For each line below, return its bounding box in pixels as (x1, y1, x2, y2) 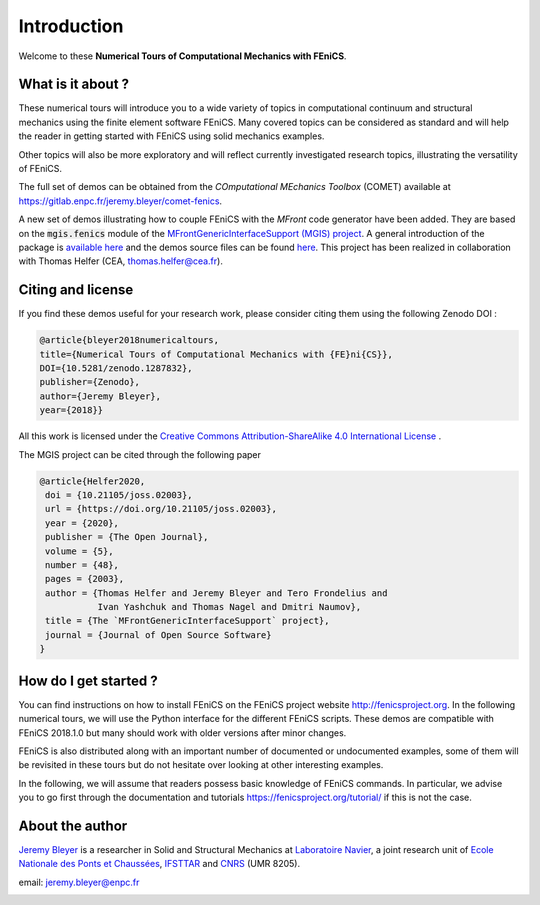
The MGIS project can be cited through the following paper (18, 448, 262, 460)
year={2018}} (39, 405, 104, 416)
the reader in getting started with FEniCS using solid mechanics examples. (18, 130, 325, 142)
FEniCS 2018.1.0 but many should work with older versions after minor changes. (18, 726, 347, 739)
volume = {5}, (45, 545, 114, 557)
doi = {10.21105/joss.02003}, (45, 489, 194, 500)
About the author (18, 817, 128, 834)
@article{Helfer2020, (39, 475, 146, 487)
